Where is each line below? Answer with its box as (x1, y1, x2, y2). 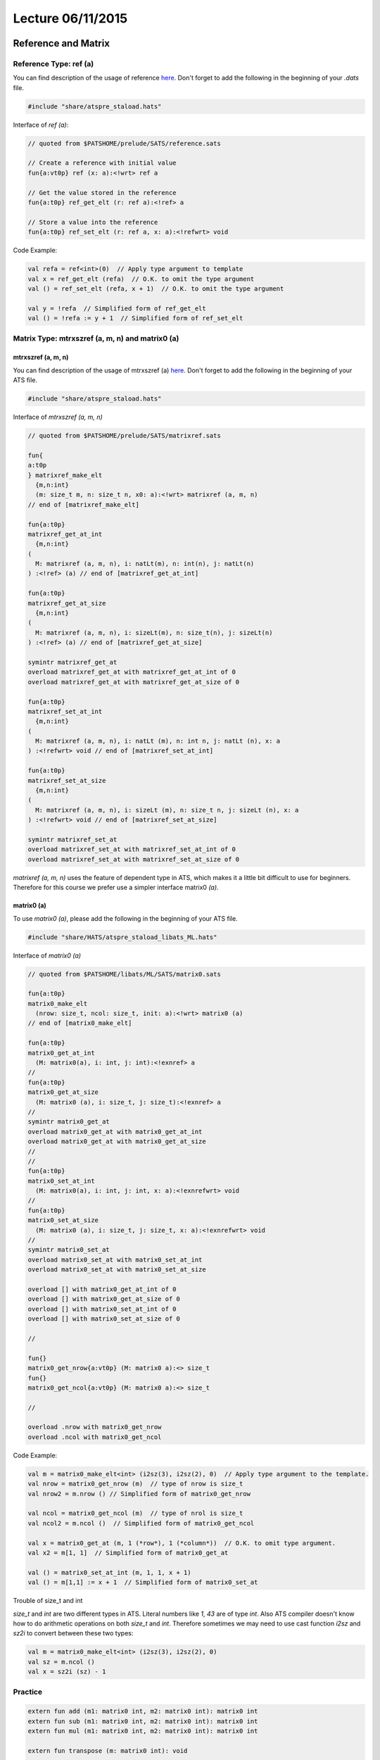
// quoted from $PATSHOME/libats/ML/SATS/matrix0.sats (27, 970, 221, 978)
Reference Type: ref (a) (13, 58, 94, 68)
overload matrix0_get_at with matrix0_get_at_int (27, 1127, 203, 1136)
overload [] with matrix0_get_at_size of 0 (27, 1295, 181, 1303)
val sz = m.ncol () (27, 1658, 95, 1666)
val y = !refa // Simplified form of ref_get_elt (27, 304, 207, 313)
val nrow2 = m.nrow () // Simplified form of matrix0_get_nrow (27, 1490, 251, 1497)
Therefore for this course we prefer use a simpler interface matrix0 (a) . (13, 884, 219, 892)
